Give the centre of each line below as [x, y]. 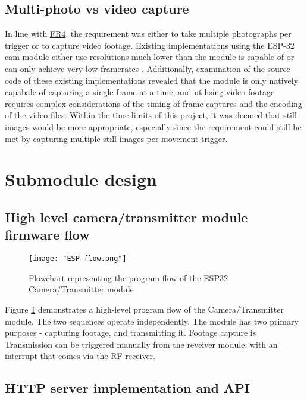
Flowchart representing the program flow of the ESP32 [128, 277]
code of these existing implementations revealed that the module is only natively [152, 80]
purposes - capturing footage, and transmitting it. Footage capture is [131, 333]
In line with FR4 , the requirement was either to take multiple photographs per [148, 34]
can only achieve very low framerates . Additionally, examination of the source [148, 68]
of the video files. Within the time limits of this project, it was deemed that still [151, 115]
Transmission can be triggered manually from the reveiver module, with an [141, 344]
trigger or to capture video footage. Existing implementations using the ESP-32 [150, 45]
